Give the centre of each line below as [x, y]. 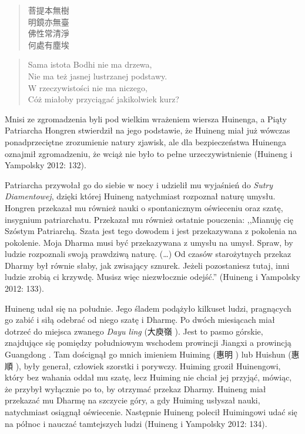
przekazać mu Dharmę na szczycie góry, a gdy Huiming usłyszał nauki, [133, 400]
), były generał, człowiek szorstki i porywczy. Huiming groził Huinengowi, [148, 365]
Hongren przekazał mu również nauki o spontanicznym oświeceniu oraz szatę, [144, 207]
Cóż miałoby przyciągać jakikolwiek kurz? [103, 99]
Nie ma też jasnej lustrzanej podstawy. [98, 76]
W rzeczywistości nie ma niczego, [88, 87]
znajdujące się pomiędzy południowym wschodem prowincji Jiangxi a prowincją [148, 343]
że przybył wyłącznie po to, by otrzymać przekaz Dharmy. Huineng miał [135, 388]
